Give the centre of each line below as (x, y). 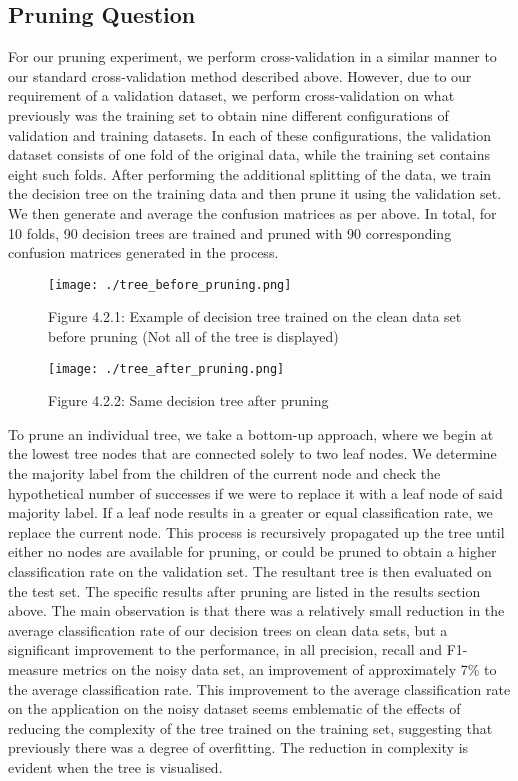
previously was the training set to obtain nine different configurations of (228, 114)
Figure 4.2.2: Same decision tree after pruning (188, 400)
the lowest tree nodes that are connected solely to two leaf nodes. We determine (252, 453)
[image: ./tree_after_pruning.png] (166, 368)
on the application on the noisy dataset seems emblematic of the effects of (234, 708)
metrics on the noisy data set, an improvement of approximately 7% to (279, 668)
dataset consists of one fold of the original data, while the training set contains (249, 154)
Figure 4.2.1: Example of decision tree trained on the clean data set (255, 316)
